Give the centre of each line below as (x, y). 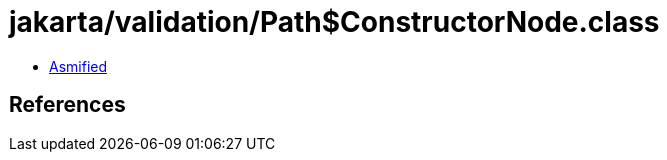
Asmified (78, 66)
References (67, 105)
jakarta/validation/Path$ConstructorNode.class (334, 22)
